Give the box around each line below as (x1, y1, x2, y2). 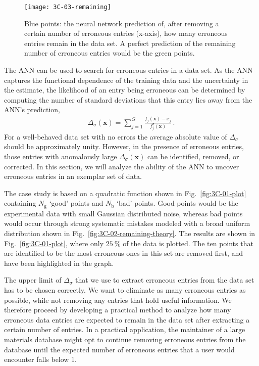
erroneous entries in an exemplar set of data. (4, 171, 142, 181)
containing (4, 198, 36, 208)
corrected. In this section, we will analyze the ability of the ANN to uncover (4, 161, 239, 171)
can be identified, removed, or (147, 151, 239, 161)
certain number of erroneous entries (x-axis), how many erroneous (24, 28, 228, 38)
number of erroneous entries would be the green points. (24, 48, 195, 58)
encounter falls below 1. (4, 354, 77, 364)
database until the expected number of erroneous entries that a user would (4, 344, 235, 354)
